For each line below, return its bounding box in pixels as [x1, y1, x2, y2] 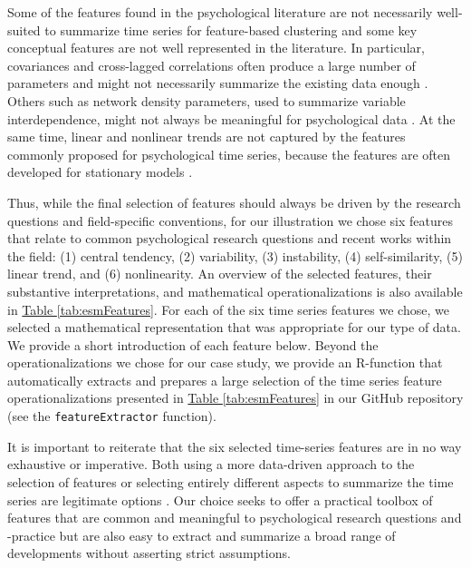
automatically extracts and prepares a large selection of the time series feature [7, 370, 442, 389]
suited [7, 20, 41, 39]
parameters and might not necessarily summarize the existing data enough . [7, 73, 428, 93]
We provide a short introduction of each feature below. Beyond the [7, 335, 379, 354]
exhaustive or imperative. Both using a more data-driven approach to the [7, 455, 415, 474]
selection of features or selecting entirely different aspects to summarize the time [7, 472, 454, 491]
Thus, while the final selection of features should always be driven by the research [7, 192, 461, 211]
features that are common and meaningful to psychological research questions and [7, 508, 462, 527]
